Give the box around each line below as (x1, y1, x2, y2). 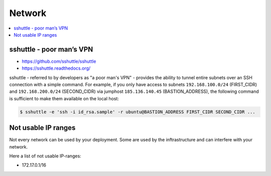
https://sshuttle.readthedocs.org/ (22, 65, 91, 71)
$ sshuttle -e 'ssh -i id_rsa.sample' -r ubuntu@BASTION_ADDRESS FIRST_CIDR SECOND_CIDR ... (20, 109, 255, 115)
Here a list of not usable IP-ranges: (9, 153, 81, 159)
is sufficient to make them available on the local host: (9, 95, 119, 101)
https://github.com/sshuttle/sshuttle (22, 58, 96, 64)
